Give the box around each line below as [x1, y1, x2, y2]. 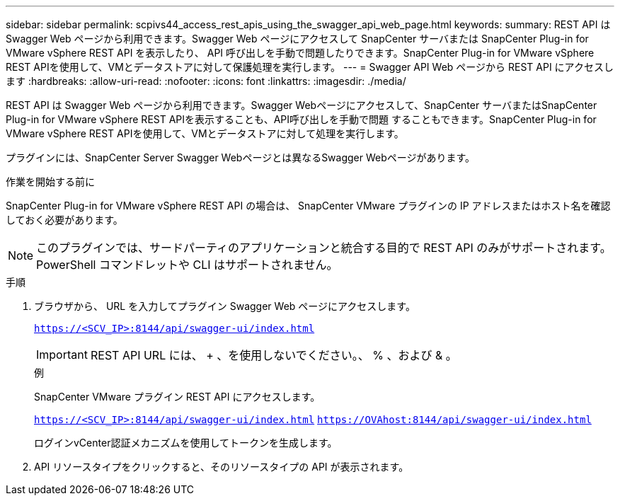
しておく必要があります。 [6, 214, 123, 226]
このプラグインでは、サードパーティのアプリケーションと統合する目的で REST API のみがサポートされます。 [36, 241, 612, 255]
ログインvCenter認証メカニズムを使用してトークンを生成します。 [34, 437, 338, 449]
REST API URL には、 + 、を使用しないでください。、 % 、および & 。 [90, 348, 457, 362]
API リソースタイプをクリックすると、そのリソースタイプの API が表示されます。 [34, 461, 409, 473]
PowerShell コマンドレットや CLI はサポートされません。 [36, 258, 338, 272]
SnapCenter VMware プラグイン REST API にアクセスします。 [34, 391, 321, 403]
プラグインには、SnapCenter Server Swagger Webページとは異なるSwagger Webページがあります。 [6, 151, 476, 163]
